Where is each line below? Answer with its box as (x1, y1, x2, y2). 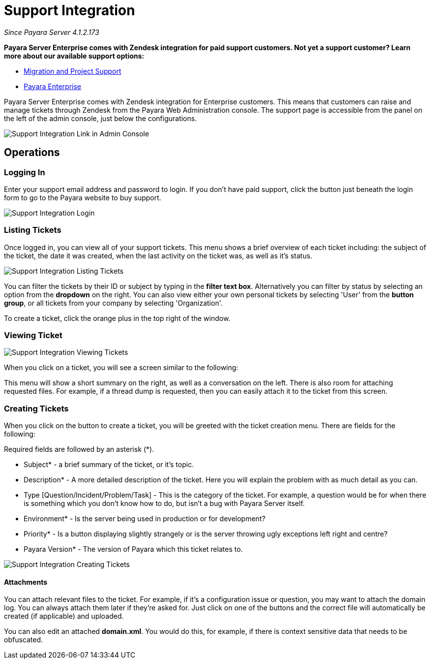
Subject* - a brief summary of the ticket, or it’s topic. (24, 460, 194, 469)
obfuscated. (4, 635, 43, 644)
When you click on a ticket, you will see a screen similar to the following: (4, 363, 239, 372)
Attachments (4, 577, 48, 586)
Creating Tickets (4, 403, 69, 413)
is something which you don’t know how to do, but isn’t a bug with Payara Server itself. (24, 499, 305, 508)
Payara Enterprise (24, 82, 82, 91)
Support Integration (4, 2, 135, 19)
